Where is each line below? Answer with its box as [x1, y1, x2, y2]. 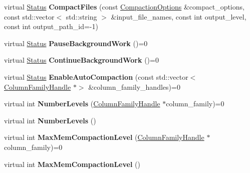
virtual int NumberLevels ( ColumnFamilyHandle [4, 98, 160, 109]
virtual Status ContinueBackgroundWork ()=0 [4, 55, 159, 65]
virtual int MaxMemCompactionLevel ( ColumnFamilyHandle [4, 132, 204, 142]
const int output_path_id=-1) [4, 21, 98, 32]
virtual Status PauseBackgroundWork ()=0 [4, 38, 148, 48]
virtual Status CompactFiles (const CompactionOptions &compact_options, [4, 2, 244, 12]
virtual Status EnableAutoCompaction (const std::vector [4, 71, 188, 82]
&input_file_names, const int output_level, [111, 11, 246, 22]
